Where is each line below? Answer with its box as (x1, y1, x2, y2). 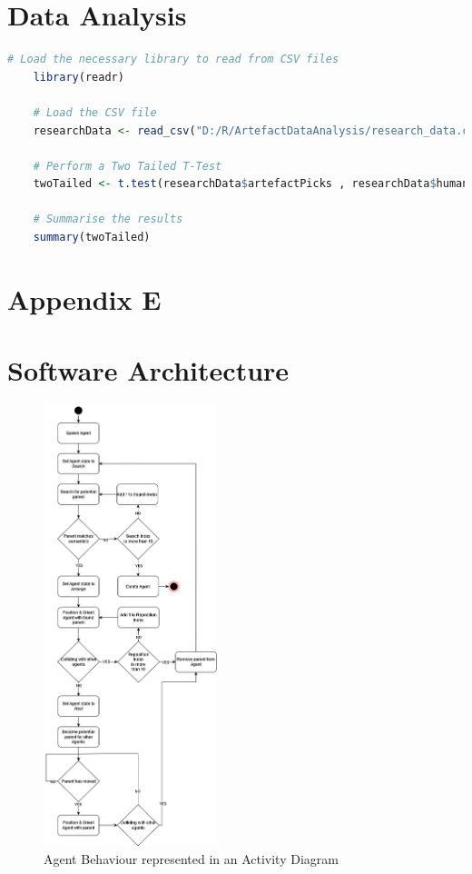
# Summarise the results (33, 213, 183, 226)
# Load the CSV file (33, 105, 157, 119)
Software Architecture (7, 352, 290, 389)
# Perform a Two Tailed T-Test (33, 159, 222, 173)
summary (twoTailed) (33, 231, 151, 244)
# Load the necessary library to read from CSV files (7, 53, 339, 66)
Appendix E (7, 280, 162, 317)
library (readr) (33, 70, 124, 84)
